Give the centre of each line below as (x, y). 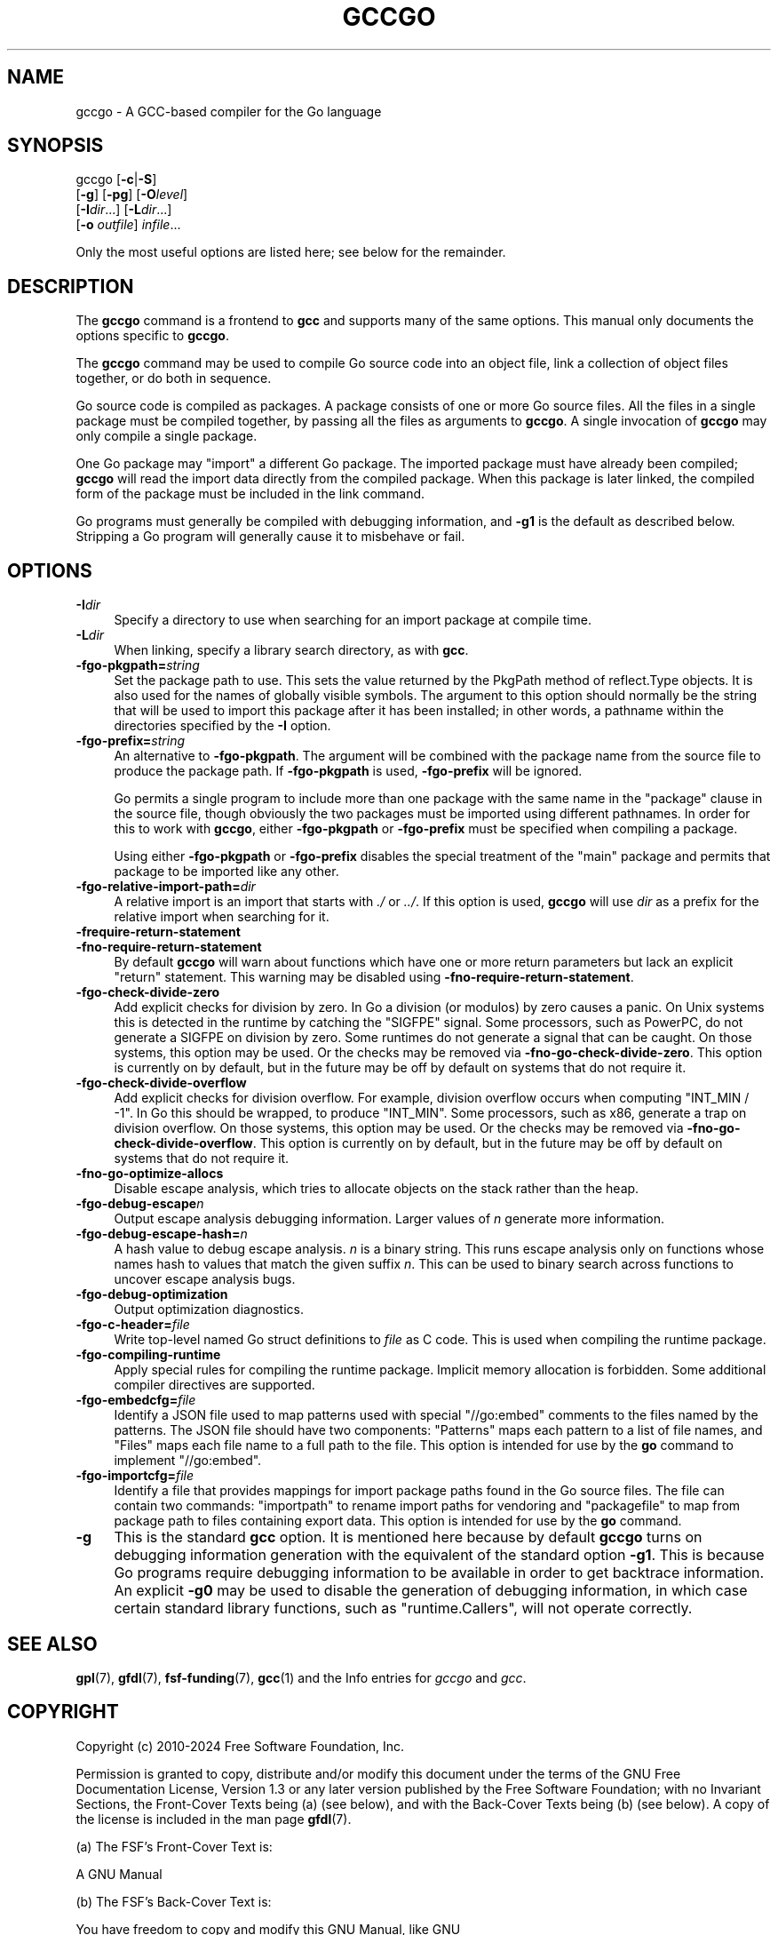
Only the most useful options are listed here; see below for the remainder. (291, 252)
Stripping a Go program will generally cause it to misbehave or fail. (270, 537)
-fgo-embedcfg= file (136, 1400)
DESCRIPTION (71, 286)
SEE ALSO (52, 1644)
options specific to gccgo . (152, 336)
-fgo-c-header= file (133, 1325)
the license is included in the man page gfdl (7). (214, 1819)
